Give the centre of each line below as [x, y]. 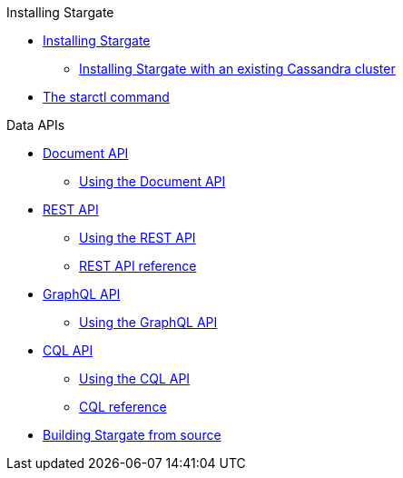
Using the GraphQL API [148, 322]
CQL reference [123, 407]
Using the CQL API [135, 378]
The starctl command [106, 97]
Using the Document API [152, 181]
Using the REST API [138, 238]
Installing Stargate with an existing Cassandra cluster [237, 69]
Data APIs [36, 125]
